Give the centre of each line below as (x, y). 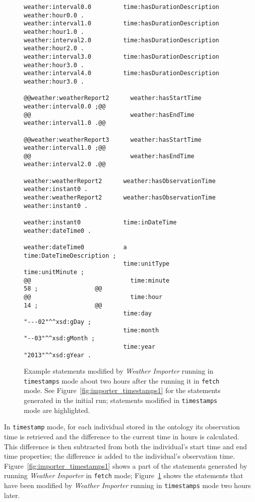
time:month (141, 330)
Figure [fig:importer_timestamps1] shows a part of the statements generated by (126, 465)
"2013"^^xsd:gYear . (58, 355)
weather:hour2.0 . (54, 49)
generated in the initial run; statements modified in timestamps (121, 400)
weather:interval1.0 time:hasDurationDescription (122, 24)
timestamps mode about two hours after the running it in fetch (122, 380)
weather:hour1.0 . (54, 32)
